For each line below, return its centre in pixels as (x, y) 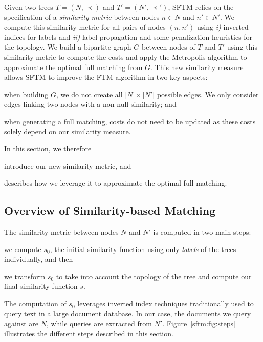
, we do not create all (90, 94)
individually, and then (39, 259)
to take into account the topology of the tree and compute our (154, 276)
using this (242, 47)
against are (21, 323)
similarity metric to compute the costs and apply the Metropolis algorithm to (126, 56)
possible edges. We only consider (208, 94)
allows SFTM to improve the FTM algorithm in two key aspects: (106, 77)
